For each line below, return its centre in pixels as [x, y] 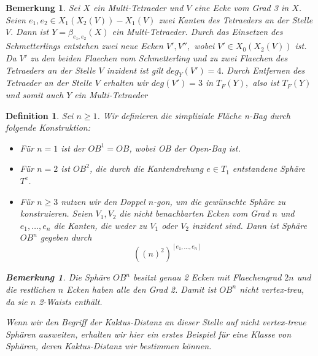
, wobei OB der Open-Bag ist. [185, 148]
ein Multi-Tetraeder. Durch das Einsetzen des [197, 32]
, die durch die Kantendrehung [146, 168]
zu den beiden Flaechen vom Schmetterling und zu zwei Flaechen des [159, 57]
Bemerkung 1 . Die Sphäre [58, 277]
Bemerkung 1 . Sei [43, 7]
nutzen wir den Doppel [103, 201]
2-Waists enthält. [71, 301]
